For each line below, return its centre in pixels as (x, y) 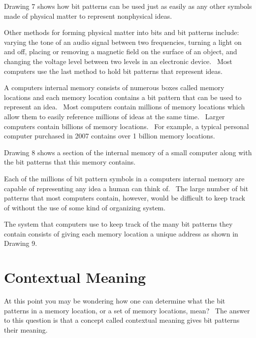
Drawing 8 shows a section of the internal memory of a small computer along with (128, 152)
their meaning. (26, 329)
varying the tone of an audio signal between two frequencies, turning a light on (123, 42)
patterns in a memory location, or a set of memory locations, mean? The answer (127, 310)
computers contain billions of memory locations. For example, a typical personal (127, 126)
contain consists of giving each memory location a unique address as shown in (121, 233)
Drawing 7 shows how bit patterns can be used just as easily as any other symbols (128, 6)
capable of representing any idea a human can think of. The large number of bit (126, 188)
